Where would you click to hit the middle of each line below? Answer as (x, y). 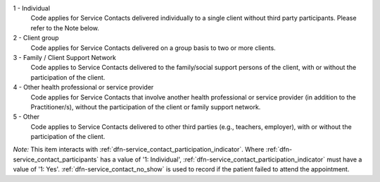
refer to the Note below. (65, 28)
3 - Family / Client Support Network (64, 57)
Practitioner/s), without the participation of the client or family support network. (146, 107)
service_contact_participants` (56, 159)
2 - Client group (36, 38)
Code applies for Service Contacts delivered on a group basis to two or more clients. (153, 48)
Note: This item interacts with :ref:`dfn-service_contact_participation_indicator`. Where (139, 150)
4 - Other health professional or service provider (83, 87)
